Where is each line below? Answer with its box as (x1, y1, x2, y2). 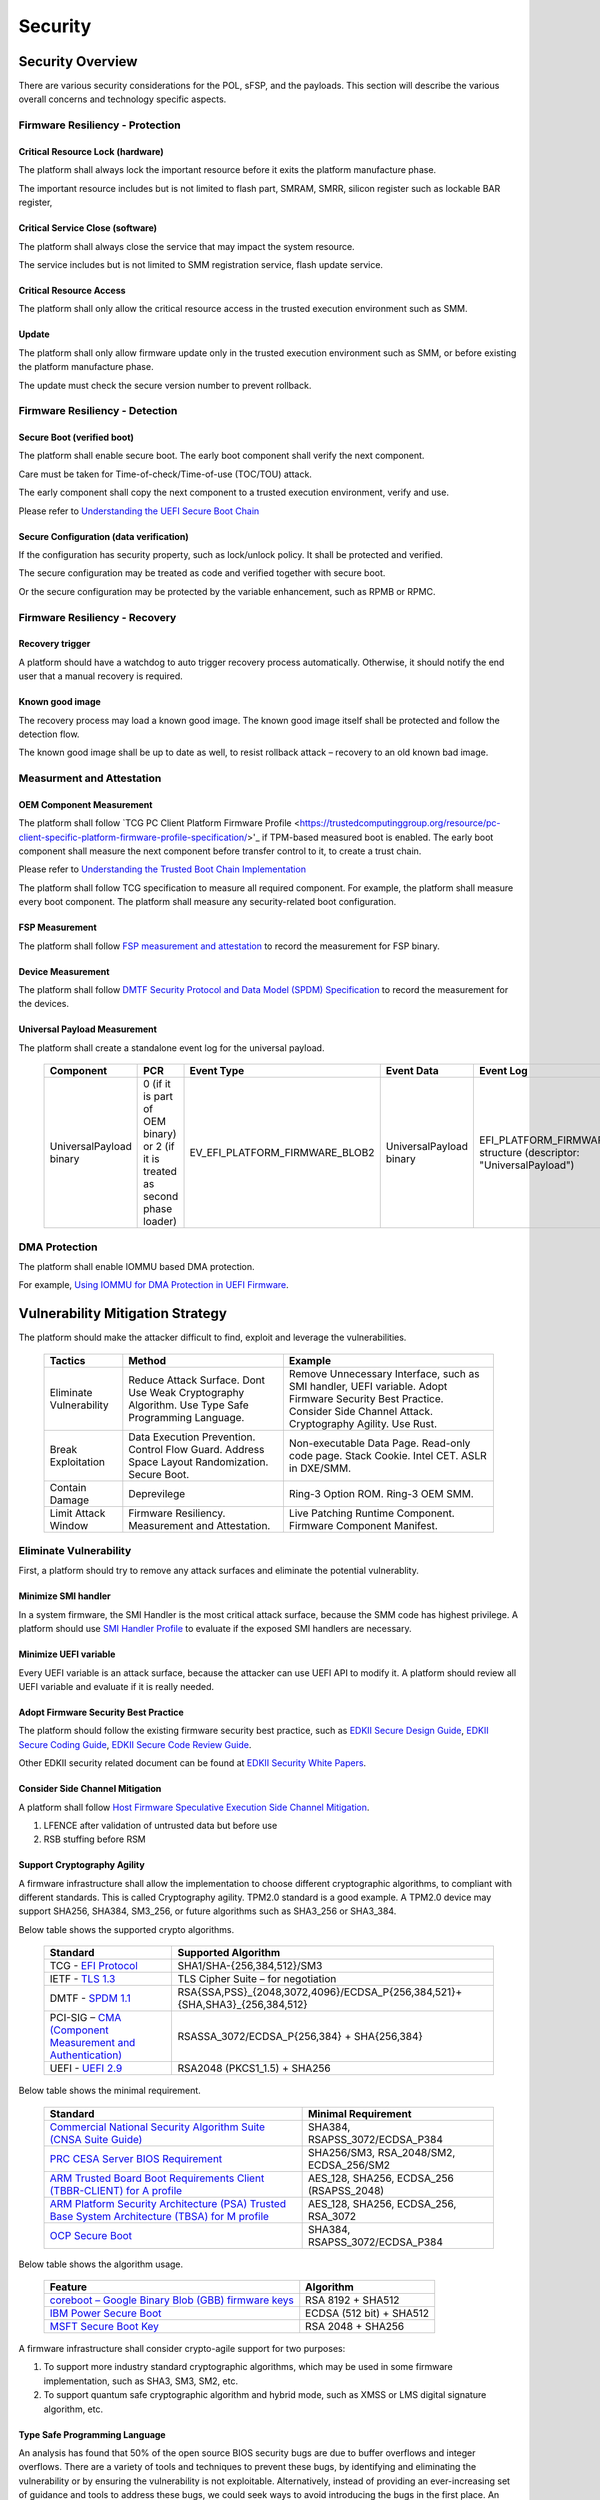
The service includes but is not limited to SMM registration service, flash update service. (18, 258, 384, 270)
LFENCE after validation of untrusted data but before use (43, 1819, 278, 1831)
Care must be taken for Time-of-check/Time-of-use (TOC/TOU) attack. (18, 468, 312, 480)
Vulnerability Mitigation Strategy (18, 1305, 227, 1322)
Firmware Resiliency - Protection (18, 118, 181, 132)
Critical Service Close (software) (18, 222, 158, 234)
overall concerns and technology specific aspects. (18, 93, 227, 105)
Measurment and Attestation (18, 771, 162, 785)
